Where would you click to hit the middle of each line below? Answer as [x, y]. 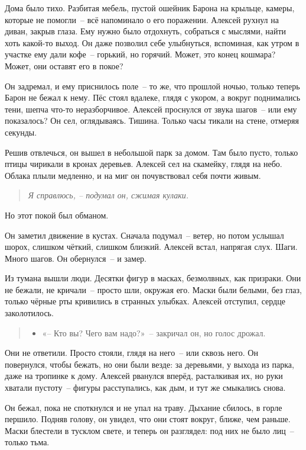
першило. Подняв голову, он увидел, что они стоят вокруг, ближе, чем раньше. [148, 419]
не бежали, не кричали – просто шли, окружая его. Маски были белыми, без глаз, [153, 289]
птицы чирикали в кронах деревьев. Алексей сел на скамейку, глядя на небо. [144, 164]
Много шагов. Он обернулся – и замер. [76, 258]
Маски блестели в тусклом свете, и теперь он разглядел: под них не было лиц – [149, 430]
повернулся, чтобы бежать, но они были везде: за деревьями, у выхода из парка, [149, 364]
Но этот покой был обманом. [57, 215]
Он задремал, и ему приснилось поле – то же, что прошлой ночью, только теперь [152, 86]
